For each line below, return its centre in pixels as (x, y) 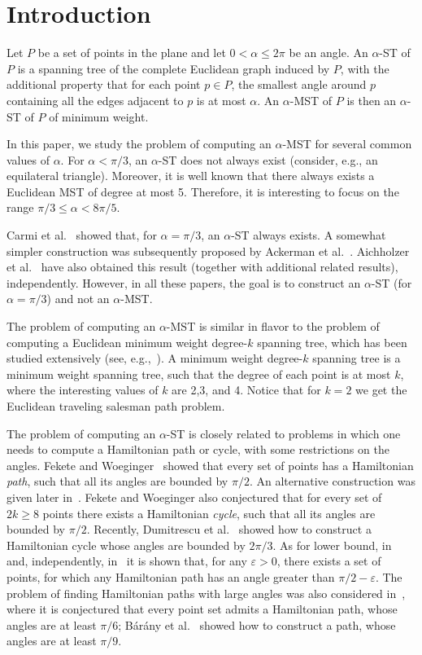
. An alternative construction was (332, 481)
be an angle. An (328, 53)
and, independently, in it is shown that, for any (127, 561)
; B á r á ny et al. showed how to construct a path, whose (257, 624)
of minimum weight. (99, 116)
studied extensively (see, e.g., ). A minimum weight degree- (155, 358)
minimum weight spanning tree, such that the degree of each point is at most (199, 374)
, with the (365, 68)
